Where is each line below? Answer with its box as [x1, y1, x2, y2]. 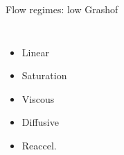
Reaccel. [21, 138, 57, 152]
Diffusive [21, 115, 59, 129]
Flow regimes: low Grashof [6, 2, 118, 16]
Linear [21, 44, 49, 59]
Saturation [21, 68, 67, 83]
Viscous [21, 91, 55, 106]
